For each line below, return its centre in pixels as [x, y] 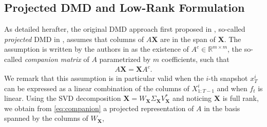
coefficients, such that [195, 59]
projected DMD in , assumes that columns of [74, 39]
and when [232, 88]
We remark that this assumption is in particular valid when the [104, 78]
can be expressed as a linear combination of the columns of [97, 88]
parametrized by [125, 59]
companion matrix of [57, 59]
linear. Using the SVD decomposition [63, 98]
